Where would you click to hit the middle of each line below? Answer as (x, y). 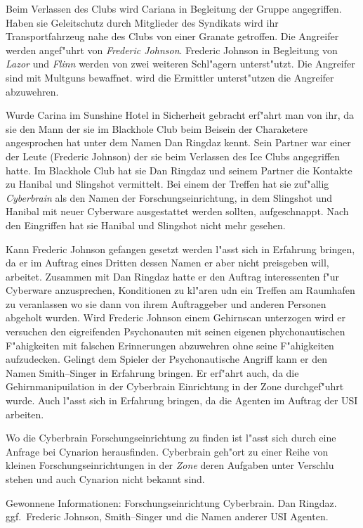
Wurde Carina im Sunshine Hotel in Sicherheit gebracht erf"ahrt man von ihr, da (180, 115)
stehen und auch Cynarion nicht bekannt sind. (105, 479)
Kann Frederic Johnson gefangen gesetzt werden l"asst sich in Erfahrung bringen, (180, 249)
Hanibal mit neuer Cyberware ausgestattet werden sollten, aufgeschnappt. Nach (177, 211)
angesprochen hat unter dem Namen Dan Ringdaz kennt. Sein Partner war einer (178, 142)
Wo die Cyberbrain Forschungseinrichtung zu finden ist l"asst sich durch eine (171, 438)
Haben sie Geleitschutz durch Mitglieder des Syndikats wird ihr (142, 22)
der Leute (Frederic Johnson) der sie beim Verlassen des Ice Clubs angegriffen (173, 156)
